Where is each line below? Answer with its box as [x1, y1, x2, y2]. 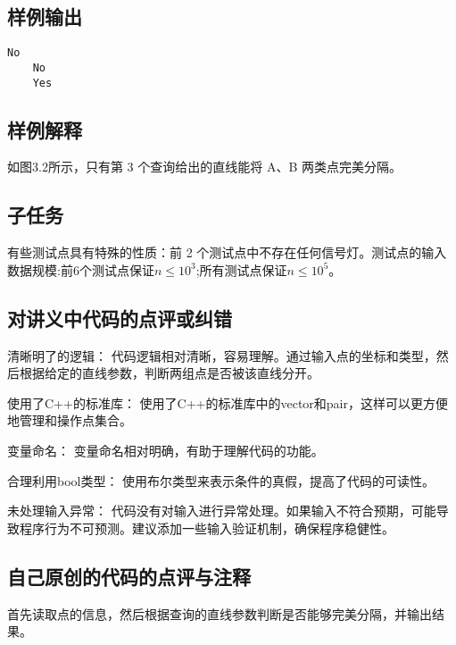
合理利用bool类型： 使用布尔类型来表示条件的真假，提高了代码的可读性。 [7, 471, 435, 490]
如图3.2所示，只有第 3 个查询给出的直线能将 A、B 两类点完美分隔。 [7, 157, 402, 176]
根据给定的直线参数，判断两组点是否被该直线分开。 [19, 364, 319, 382]
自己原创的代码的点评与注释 [7, 562, 251, 590]
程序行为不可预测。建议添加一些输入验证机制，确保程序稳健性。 [19, 518, 394, 537]
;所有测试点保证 [195, 260, 287, 279]
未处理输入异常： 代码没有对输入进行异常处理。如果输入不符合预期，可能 [7, 501, 436, 520]
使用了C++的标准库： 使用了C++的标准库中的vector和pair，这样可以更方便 [7, 393, 448, 412]
